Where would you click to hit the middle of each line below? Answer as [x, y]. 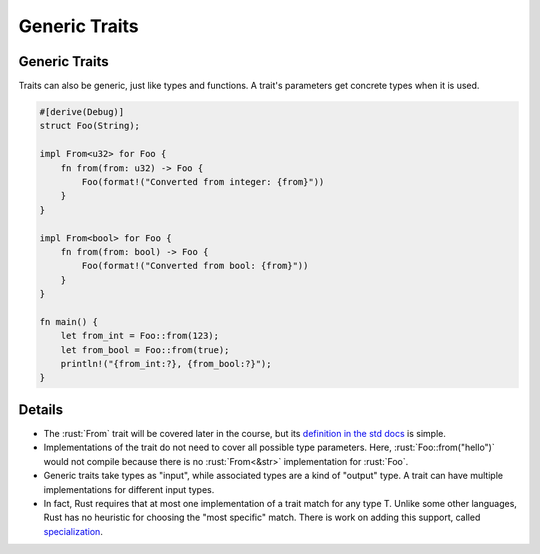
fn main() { [69, 321]
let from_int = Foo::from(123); [140, 336]
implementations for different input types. [129, 489]
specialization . [73, 531]
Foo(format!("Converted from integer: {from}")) [203, 181]
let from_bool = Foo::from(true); [145, 349]
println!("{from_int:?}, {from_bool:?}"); [166, 364]
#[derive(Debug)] [82, 112]
